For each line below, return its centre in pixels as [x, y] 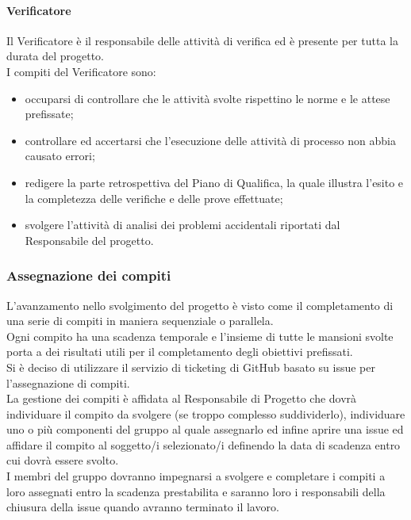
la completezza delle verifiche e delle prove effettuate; [154, 198]
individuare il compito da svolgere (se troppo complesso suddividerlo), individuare [206, 413]
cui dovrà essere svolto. [63, 460]
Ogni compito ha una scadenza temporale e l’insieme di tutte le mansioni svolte [200, 336]
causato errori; [60, 156]
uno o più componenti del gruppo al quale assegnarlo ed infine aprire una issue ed [205, 429]
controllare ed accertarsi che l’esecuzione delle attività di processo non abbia [210, 140]
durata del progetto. [55, 56]
